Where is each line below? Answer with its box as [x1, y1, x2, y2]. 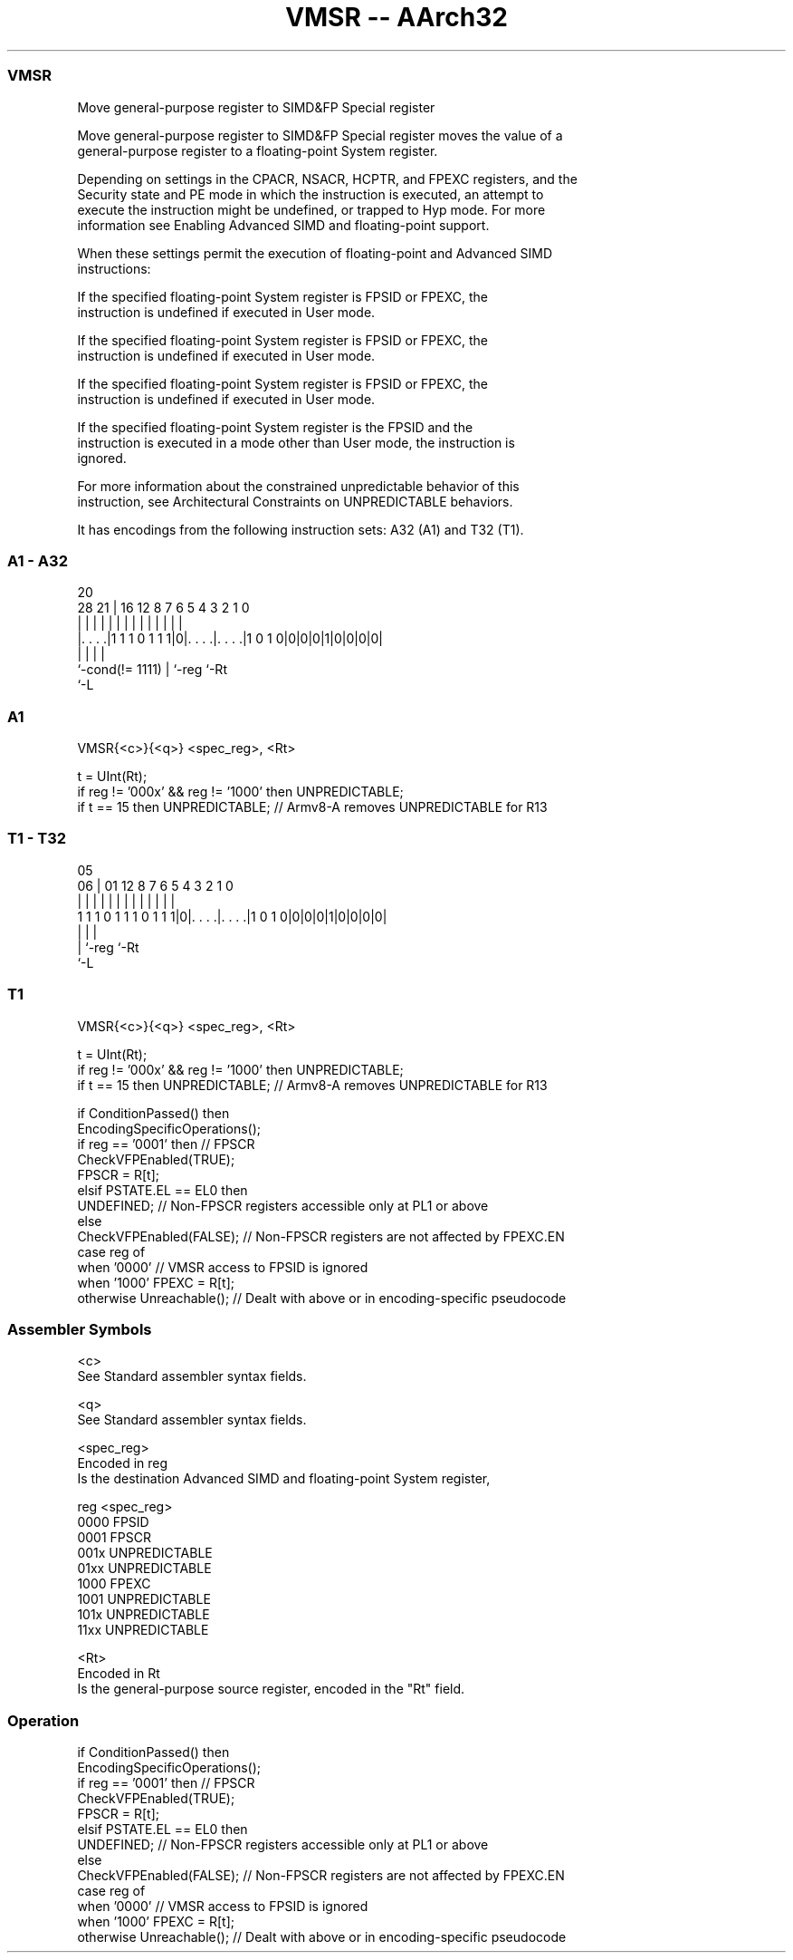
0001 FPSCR [77, 1530, 151, 1546]
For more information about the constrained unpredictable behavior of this [77, 478, 520, 494]
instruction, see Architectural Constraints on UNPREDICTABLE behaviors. [77, 493, 513, 509]
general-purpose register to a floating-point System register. [77, 142, 438, 159]
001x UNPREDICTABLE [77, 1545, 213, 1561]
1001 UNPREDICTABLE [77, 1591, 211, 1608]
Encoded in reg [77, 1455, 168, 1472]
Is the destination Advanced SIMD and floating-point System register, [77, 1471, 491, 1487]
